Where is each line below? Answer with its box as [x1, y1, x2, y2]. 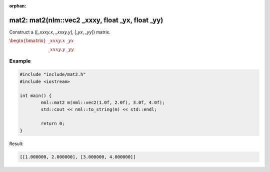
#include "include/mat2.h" [19, 71, 86, 77]
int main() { [19, 92, 52, 98]
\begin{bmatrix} [9, 38, 46, 43]
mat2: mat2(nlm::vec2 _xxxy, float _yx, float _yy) [9, 15, 163, 24]
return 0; [40, 120, 65, 126]
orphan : [9, 3, 26, 8]
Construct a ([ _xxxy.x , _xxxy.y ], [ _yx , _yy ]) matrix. [9, 29, 110, 35]
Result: [9, 140, 23, 146]
